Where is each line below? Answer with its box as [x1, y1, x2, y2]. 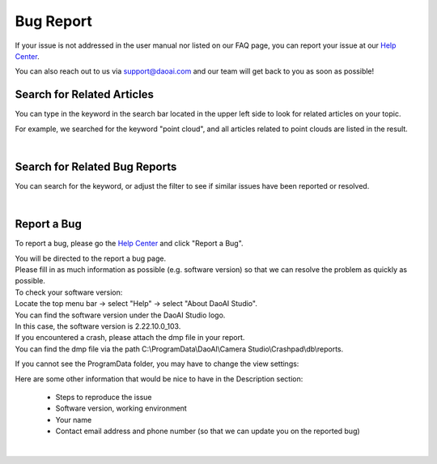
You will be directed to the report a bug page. [15, 253, 166, 263]
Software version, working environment [55, 403, 188, 413]
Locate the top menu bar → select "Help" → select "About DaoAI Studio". [15, 299, 258, 309]
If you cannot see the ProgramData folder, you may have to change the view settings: [15, 359, 299, 368]
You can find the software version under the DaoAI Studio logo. [15, 310, 226, 320]
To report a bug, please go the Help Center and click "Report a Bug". [15, 239, 244, 249]
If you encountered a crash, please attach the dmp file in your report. [15, 333, 245, 343]
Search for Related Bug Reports [15, 160, 177, 173]
